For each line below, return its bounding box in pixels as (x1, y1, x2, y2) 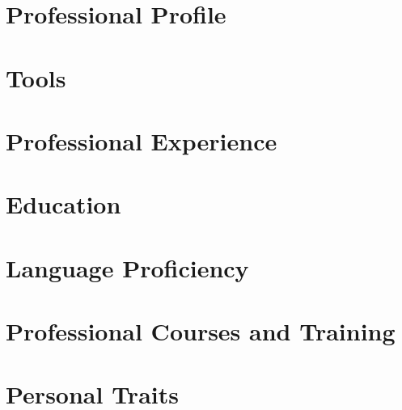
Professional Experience (6, 124, 277, 157)
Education (6, 188, 121, 221)
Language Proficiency (6, 251, 249, 284)
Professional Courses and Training (6, 315, 396, 348)
